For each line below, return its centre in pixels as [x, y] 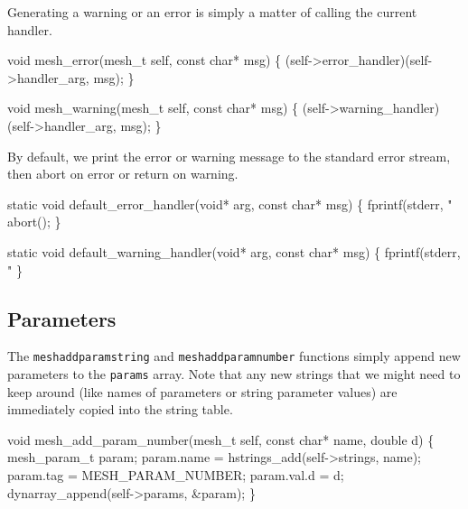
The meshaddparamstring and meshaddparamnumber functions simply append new [234, 356]
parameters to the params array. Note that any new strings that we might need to [234, 373]
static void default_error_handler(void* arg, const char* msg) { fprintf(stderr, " [230, 204]
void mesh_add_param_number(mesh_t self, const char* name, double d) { [221, 439]
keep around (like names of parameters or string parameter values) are [202, 391]
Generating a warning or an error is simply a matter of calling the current [212, 12]
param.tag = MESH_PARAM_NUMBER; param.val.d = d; [176, 475]
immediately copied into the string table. [120, 409]
